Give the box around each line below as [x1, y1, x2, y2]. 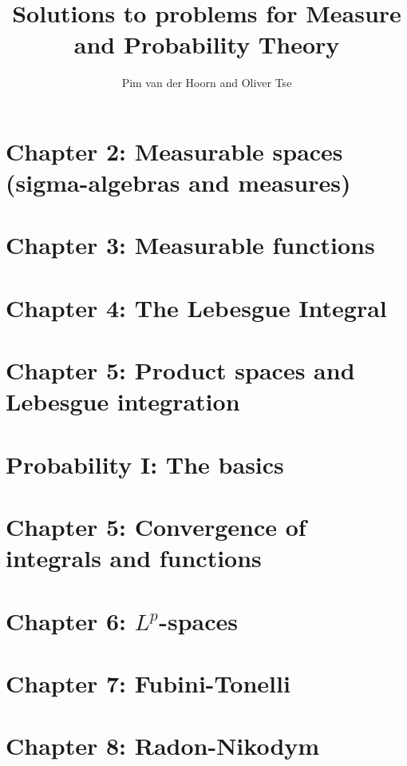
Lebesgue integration [6, 385, 240, 418]
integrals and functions [6, 542, 262, 574]
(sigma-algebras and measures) [6, 166, 351, 199]
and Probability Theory [73, 28, 340, 61]
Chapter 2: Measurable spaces [6, 134, 343, 167]
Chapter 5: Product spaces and [6, 354, 355, 387]
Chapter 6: [6, 604, 127, 637]
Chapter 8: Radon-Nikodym [6, 729, 320, 762]
